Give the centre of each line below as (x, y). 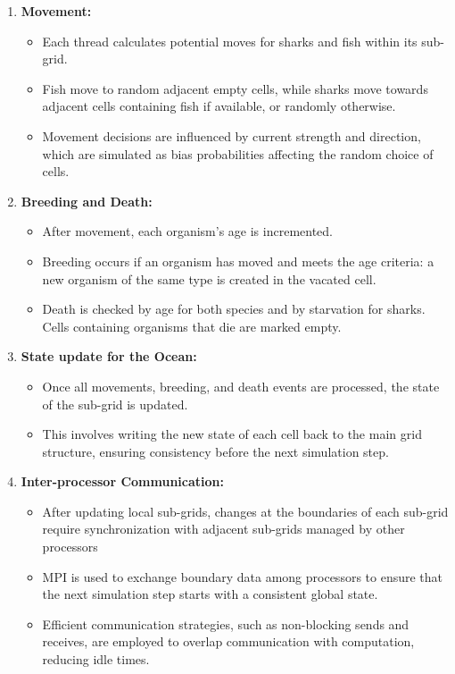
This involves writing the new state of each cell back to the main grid (232, 434)
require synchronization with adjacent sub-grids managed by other (223, 529)
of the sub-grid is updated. (115, 404)
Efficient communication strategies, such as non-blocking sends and (226, 623)
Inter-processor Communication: (122, 481)
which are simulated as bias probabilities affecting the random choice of (238, 153)
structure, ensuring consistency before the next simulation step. (215, 451)
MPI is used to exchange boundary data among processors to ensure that (243, 576)
